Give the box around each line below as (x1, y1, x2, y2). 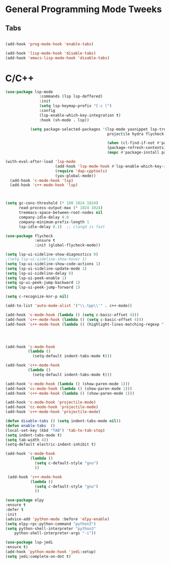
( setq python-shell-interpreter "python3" (5, 526, 96, 531)
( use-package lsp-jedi (5, 540, 53, 545)
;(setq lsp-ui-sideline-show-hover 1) (5, 257, 87, 262)
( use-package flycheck (5, 233, 53, 239)
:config (39, 108, 56, 114)
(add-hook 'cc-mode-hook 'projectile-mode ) (5, 404, 99, 410)
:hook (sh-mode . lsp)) (39, 118, 90, 123)
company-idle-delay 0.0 (18, 214, 69, 220)
